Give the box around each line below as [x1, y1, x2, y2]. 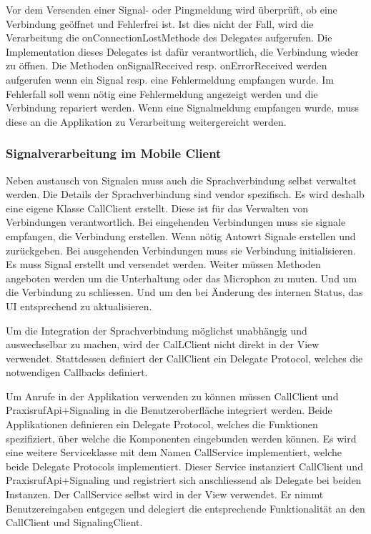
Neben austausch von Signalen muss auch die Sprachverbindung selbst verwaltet [6, 172, 357, 187]
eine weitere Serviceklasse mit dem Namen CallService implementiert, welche [6, 445, 342, 460]
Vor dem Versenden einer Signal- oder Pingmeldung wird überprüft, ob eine [6, 2, 337, 16]
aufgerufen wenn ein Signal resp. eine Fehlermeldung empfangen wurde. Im [6, 71, 334, 86]
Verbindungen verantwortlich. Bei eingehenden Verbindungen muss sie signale [6, 214, 346, 229]
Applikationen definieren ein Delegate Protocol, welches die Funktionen [6, 417, 318, 432]
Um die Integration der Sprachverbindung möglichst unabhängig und [6, 322, 307, 337]
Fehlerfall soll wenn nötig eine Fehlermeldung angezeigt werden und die [6, 86, 318, 101]
